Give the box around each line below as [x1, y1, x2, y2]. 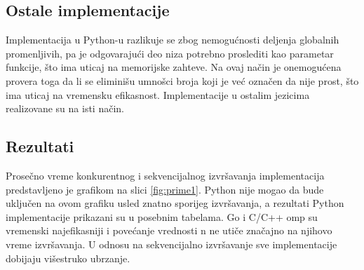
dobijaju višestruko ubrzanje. [6, 250, 130, 265]
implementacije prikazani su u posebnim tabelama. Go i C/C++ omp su [6, 209, 318, 224]
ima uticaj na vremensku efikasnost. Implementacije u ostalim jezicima [6, 87, 310, 102]
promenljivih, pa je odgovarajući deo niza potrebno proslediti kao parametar [6, 46, 334, 60]
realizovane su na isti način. [6, 101, 124, 116]
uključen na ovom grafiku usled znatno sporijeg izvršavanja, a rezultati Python [6, 196, 344, 210]
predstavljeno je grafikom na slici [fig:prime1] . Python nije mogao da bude [6, 182, 324, 196]
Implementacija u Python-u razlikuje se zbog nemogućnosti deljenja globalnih [6, 32, 339, 47]
